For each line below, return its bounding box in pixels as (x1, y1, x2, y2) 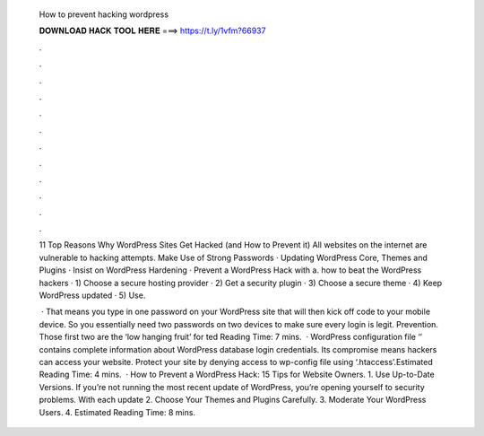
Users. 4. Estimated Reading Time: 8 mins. (39, 406, 196, 417)
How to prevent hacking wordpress (39, 9, 169, 20)
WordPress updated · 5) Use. (39, 290, 146, 301)
